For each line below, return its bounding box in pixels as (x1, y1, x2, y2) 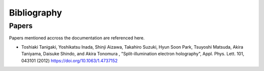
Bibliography (9, 7, 62, 18)
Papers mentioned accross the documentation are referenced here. (9, 35, 145, 41)
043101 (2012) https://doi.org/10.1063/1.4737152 (21, 57, 118, 63)
